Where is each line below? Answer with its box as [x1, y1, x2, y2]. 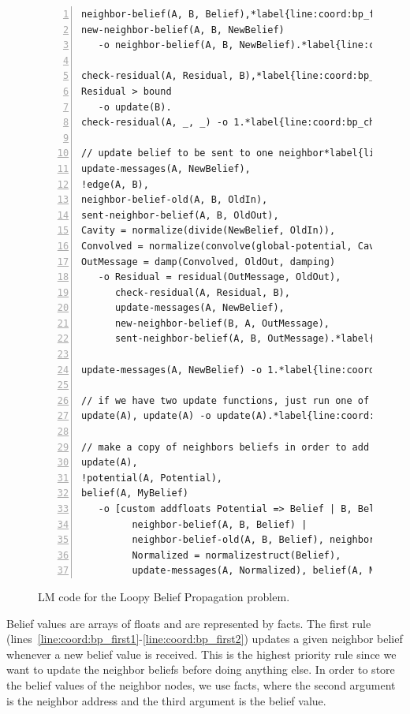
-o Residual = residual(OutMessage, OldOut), [98, 271, 341, 283]
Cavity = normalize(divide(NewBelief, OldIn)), [81, 225, 336, 237]
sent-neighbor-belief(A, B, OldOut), [81, 209, 279, 221]
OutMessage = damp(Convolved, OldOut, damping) [81, 256, 336, 267]
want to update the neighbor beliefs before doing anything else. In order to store [6, 661, 395, 678]
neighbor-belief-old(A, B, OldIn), [81, 194, 268, 206]
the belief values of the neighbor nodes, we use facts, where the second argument [6, 676, 396, 693]
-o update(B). [98, 101, 172, 113]
